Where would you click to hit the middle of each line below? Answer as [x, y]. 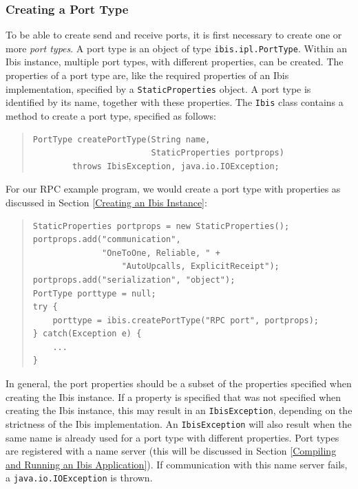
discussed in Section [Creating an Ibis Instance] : [106, 202]
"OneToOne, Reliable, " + [161, 253]
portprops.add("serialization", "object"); [134, 280]
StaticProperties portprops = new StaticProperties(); [161, 226]
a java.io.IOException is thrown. [79, 478]
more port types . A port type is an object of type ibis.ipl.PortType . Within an [177, 48]
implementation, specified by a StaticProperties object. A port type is [158, 88]
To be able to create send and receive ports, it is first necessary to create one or [174, 35]
